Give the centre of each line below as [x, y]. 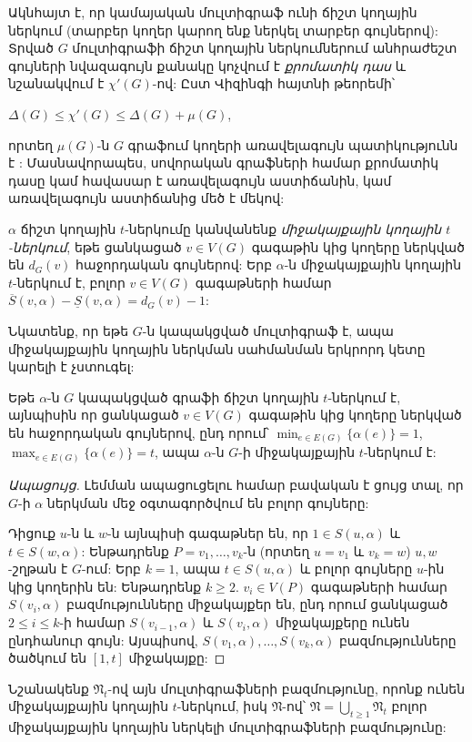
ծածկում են [48, 658]
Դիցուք [32, 533]
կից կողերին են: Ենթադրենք [105, 586]
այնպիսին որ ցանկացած [94, 415]
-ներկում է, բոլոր [69, 282]
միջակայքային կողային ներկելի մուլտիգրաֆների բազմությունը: [227, 727]
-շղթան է [38, 569]
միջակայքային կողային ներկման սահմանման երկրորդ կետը [217, 348]
